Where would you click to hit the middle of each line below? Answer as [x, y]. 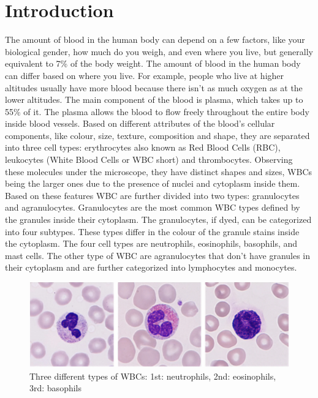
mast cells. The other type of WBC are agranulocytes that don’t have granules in [158, 255]
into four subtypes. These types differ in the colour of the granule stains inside [152, 231]
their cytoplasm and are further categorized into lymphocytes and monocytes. [151, 267]
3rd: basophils [55, 388]
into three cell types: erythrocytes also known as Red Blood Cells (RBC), [143, 147]
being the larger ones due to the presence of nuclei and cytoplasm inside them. [153, 183]
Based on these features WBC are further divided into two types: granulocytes [152, 195]
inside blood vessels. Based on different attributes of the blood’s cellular [140, 123]
